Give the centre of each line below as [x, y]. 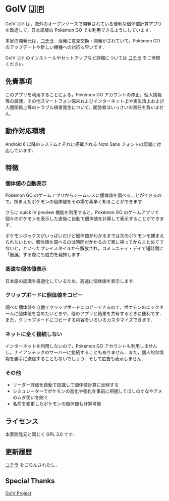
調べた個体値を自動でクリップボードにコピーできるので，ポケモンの [76, 307]
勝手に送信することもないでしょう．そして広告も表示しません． [80, 359]
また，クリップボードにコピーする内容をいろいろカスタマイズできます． [80, 320]
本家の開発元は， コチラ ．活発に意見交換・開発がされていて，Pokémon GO [83, 40]
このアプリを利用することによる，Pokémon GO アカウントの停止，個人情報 [84, 94]
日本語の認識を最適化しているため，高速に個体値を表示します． [71, 281]
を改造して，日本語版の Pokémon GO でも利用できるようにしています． [79, 30]
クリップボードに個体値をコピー [44, 295]
